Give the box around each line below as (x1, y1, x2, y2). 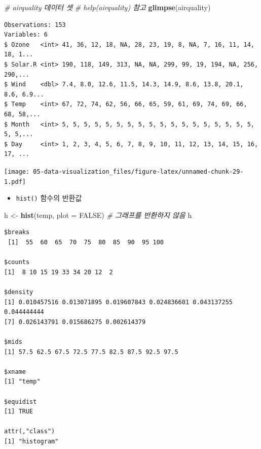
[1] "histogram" (4, 437, 59, 445)
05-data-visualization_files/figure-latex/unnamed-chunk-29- (33, 168, 244, 175)
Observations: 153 (4, 21, 66, 28)
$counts (4, 259, 30, 266)
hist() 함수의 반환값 (16, 193, 82, 203)
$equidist (4, 398, 37, 405)
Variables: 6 (4, 31, 48, 39)
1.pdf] (4, 178, 26, 185)
